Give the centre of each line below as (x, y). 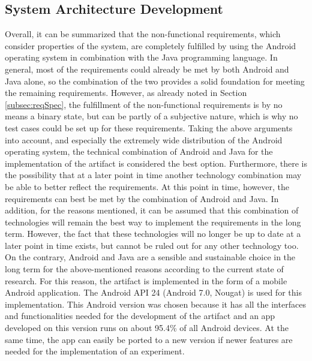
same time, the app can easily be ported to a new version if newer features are (149, 339)
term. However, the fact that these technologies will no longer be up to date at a (153, 234)
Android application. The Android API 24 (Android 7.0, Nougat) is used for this (153, 292)
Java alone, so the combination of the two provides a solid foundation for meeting (155, 81)
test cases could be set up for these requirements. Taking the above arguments (149, 127)
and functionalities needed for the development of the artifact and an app (140, 316)
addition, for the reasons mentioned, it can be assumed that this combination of (152, 210)
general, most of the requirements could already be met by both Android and (147, 69)
